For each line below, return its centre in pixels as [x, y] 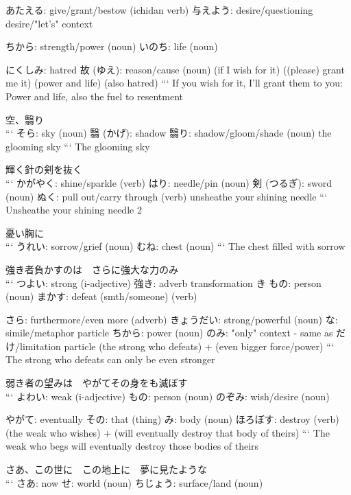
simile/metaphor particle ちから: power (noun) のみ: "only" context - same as [169, 333]
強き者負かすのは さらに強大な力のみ [92, 269]
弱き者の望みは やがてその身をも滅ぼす [97, 383]
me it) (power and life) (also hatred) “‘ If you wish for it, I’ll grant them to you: [174, 83]
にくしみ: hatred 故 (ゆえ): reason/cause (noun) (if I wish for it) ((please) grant [175, 69]
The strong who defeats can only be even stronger [110, 359]
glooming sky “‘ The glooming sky [78, 146]
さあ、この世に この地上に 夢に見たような [106, 469]
